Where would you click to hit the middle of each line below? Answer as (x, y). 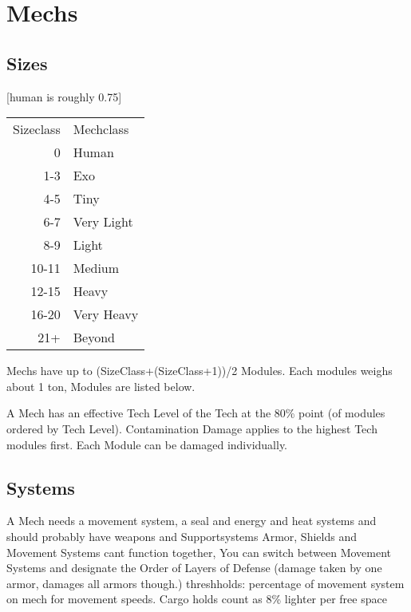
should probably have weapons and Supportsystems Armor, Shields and (182, 536)
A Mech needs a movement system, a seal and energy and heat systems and (192, 521)
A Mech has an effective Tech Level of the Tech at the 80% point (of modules (196, 413)
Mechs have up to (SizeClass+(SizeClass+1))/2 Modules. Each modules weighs (200, 371)
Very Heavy (106, 314)
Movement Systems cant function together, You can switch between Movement (199, 552)
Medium (96, 268)
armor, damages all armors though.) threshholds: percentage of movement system (205, 583)
